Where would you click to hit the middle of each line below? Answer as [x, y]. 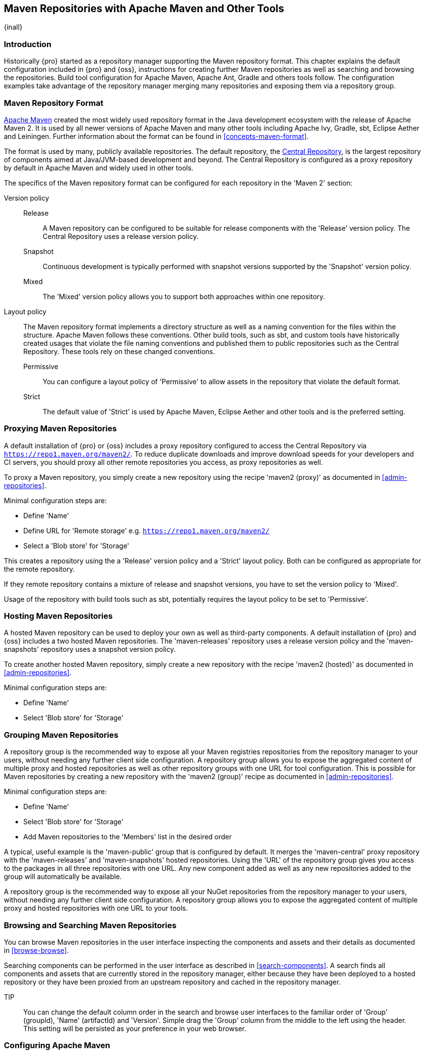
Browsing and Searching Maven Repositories [90, 925]
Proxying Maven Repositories [60, 429]
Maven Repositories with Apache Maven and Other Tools [144, 8]
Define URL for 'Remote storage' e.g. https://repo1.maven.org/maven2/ [147, 530]
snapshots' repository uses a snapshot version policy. [90, 649]
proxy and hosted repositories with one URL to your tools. [96, 908]
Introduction [28, 44]
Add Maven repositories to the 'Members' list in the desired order [128, 837]
